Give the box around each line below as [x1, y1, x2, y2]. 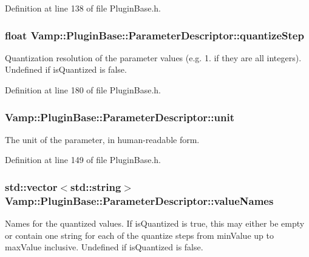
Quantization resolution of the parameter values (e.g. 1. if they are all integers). [5, 51, 302, 64]
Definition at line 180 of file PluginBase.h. [5, 84, 161, 96]
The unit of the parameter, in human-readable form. [5, 133, 200, 145]
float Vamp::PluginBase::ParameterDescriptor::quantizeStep [5, 27, 304, 42]
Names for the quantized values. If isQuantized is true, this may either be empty [5, 217, 305, 230]
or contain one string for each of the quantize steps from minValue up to [5, 229, 274, 241]
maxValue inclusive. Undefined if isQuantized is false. [5, 241, 203, 253]
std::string [70, 179, 121, 194]
